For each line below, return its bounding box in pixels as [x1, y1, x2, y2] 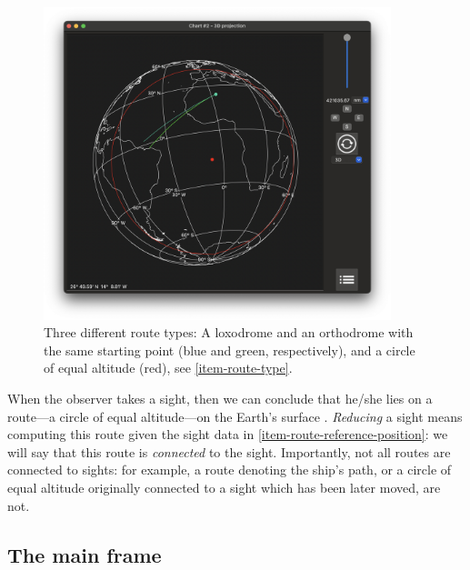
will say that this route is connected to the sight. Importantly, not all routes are [7, 442, 451, 461]
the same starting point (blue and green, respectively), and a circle [44, 340, 415, 359]
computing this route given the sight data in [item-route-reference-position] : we [7, 425, 448, 444]
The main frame [7, 540, 162, 568]
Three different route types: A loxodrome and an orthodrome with [44, 323, 414, 342]
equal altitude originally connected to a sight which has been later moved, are [7, 477, 441, 496]
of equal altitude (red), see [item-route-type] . [44, 358, 293, 377]
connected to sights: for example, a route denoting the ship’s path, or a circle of [7, 460, 452, 479]
